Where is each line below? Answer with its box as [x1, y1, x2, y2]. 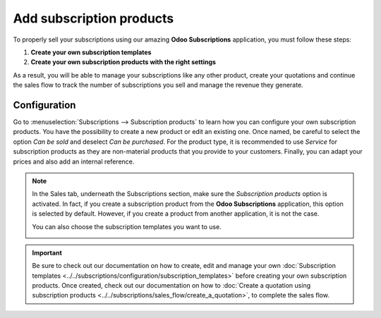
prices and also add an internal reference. [13, 157, 135, 166]
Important [32, 248, 63, 257]
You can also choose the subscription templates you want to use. [32, 222, 222, 231]
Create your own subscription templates [30, 48, 152, 56]
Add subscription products [13, 11, 174, 26]
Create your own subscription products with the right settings [30, 58, 217, 66]
